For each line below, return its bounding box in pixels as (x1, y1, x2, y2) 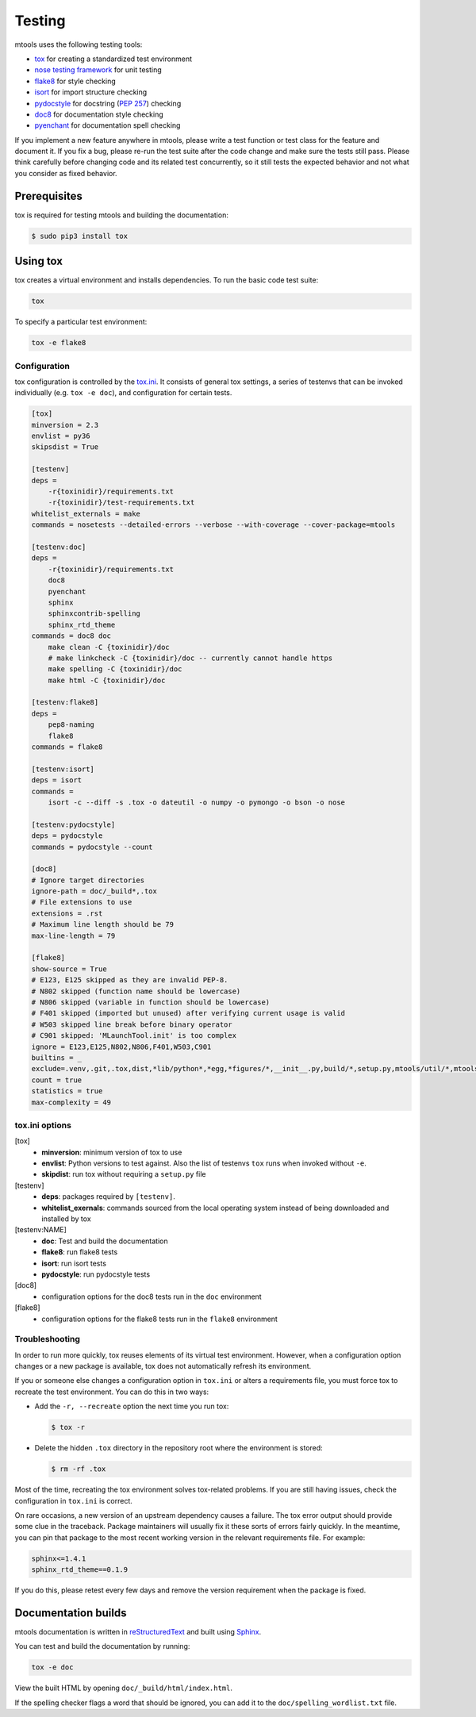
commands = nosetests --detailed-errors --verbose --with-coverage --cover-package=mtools (31, 520, 396, 529)
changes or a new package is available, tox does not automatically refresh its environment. (14, 1362, 312, 1371)
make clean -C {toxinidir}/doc (48, 643, 170, 651)
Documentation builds (14, 1606, 127, 1619)
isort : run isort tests (41, 1258, 107, 1268)
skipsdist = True (31, 443, 99, 451)
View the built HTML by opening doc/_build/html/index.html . (14, 1683, 233, 1693)
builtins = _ (31, 1053, 83, 1062)
